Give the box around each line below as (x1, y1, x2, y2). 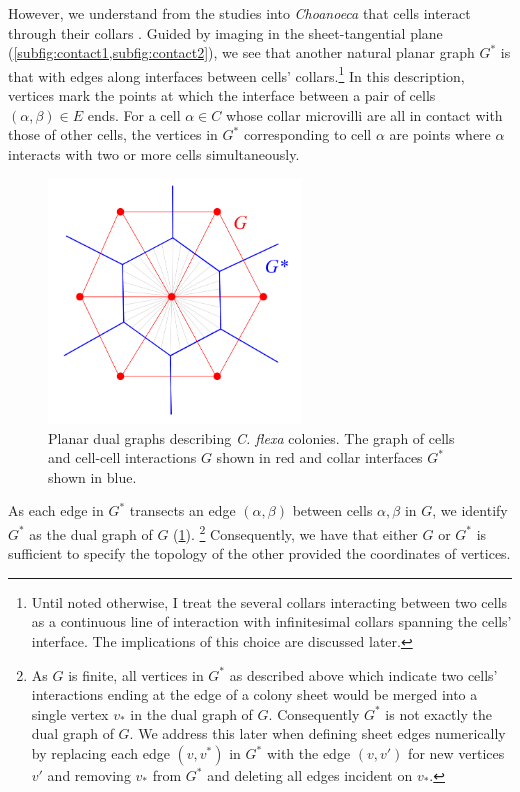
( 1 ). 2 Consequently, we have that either (173, 521, 418, 544)
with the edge (266, 743, 351, 764)
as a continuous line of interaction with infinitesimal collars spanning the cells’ (31, 611, 512, 632)
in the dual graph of (130, 703, 253, 724)
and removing (47, 765, 131, 786)
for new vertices (408, 743, 505, 764)
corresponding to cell (243, 124, 372, 145)
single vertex (31, 703, 109, 724)
